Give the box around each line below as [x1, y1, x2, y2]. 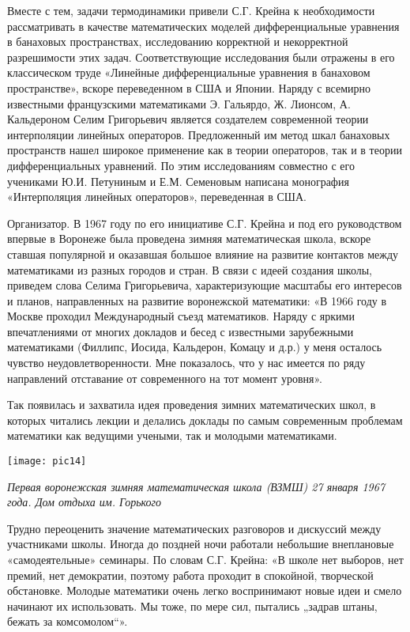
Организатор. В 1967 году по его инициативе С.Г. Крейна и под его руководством [7, 214, 402, 231]
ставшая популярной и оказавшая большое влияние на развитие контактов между [7, 245, 399, 262]
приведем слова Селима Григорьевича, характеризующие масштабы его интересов [7, 277, 402, 293]
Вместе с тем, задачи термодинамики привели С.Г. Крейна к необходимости [7, 2, 375, 18]
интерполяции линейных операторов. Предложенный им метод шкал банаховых [7, 126, 390, 142]
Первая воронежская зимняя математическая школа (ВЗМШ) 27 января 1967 [7, 478, 386, 494]
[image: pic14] [7, 456, 87, 467]
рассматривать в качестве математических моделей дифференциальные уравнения [7, 17, 400, 34]
